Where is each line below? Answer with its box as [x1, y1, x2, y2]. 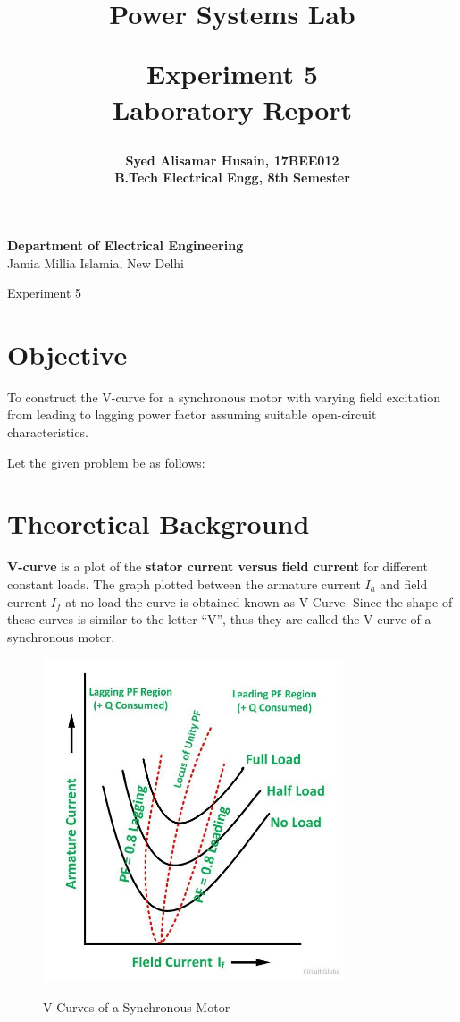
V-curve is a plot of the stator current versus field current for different [7, 557, 428, 576]
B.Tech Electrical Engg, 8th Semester [114, 168, 350, 187]
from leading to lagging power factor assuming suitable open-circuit [7, 405, 377, 424]
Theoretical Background [7, 505, 310, 542]
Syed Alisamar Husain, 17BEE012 [125, 150, 339, 169]
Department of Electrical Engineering [7, 235, 244, 254]
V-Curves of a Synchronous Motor [43, 997, 230, 1016]
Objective [7, 335, 128, 372]
